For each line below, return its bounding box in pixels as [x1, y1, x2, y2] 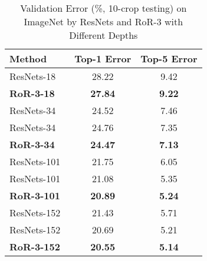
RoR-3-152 [9, 240, 60, 253]
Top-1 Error [74, 52, 132, 65]
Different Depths [69, 28, 138, 42]
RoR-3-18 [9, 86, 55, 100]
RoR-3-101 [9, 189, 60, 202]
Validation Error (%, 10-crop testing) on [20, 1, 187, 15]
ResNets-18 [9, 69, 56, 83]
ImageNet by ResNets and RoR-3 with [24, 15, 183, 28]
